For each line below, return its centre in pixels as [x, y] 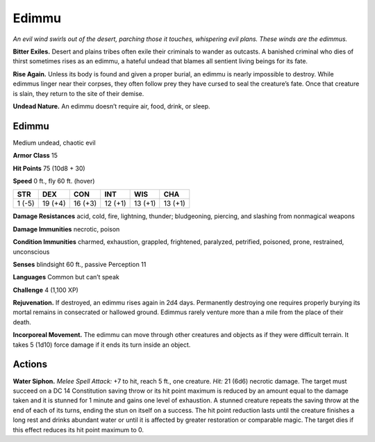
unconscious [31, 252]
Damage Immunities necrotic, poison [66, 229]
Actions [30, 365]
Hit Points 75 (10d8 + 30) [49, 168]
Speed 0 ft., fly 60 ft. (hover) [54, 181]
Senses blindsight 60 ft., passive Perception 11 [80, 264]
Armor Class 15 [35, 156]
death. [22, 322]
